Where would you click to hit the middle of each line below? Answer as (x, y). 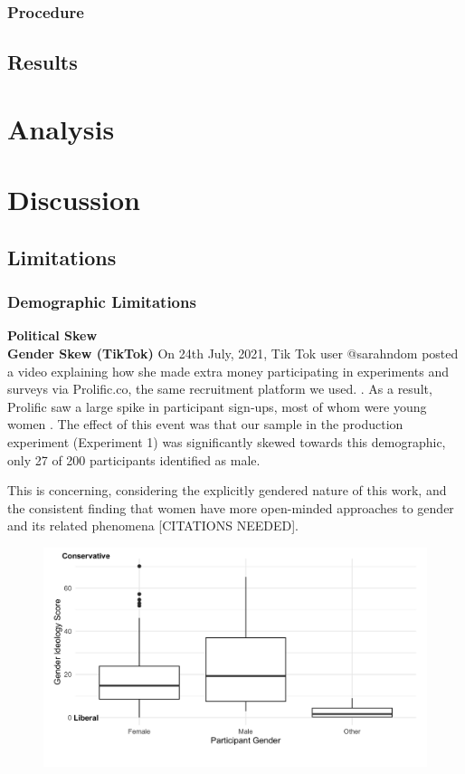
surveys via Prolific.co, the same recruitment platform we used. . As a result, (220, 389)
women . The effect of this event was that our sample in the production (205, 424)
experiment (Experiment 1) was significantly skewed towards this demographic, (227, 441)
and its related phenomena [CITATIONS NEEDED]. (153, 526)
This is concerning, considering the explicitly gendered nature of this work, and (227, 490)
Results (43, 62)
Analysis (61, 128)
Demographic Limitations (102, 302)
